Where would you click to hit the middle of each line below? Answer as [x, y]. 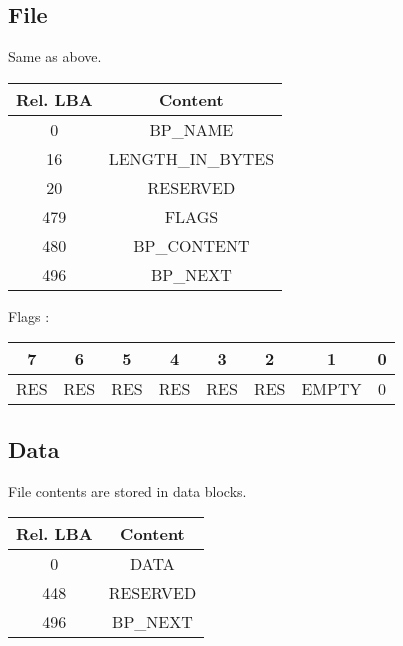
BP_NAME [191, 129]
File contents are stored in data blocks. [127, 490]
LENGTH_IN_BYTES [191, 158]
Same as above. [55, 56]
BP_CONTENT [191, 245]
